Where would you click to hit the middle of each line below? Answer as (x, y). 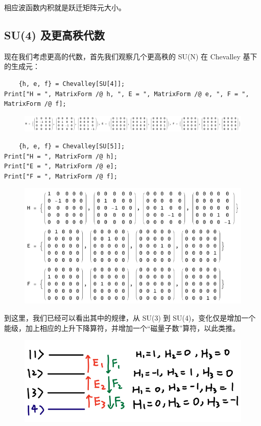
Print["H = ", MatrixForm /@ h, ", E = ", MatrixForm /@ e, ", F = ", (127, 94)
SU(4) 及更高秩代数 (54, 35)
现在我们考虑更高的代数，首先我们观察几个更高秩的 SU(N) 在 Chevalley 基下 (131, 56)
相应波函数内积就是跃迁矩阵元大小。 (65, 7)
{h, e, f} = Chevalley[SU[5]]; (72, 146)
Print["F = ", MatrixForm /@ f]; (61, 176)
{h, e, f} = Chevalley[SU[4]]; (72, 84)
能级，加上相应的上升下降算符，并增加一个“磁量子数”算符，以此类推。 (122, 328)
